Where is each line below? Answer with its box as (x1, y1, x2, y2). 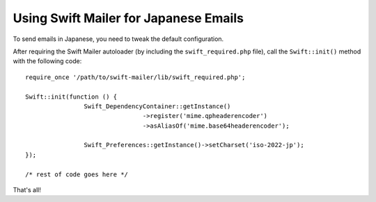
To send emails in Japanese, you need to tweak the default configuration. (13, 35, 224, 43)
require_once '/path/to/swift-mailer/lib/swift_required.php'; (25, 73, 246, 81)
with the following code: (13, 57, 82, 65)
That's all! (13, 186, 41, 194)
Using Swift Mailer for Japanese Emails (13, 10, 244, 26)
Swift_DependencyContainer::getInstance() (84, 102, 231, 110)
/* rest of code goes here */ (25, 170, 129, 178)
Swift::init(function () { (25, 92, 118, 101)
